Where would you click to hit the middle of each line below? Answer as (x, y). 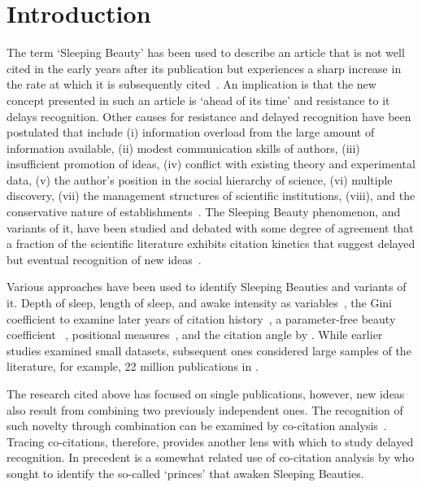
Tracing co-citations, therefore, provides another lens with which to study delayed (210, 441)
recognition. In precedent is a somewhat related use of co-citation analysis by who (211, 457)
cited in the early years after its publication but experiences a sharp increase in (204, 68)
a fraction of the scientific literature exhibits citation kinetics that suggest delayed (211, 243)
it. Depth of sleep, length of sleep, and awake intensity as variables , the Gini (199, 303)
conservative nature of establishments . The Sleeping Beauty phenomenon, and (204, 212)
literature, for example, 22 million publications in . (133, 366)
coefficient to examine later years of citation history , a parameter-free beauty (201, 318)
